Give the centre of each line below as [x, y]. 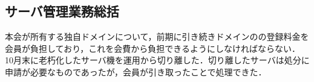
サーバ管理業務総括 [62, 11]
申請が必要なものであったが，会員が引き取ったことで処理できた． [136, 71]
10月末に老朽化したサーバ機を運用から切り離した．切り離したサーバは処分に [157, 60]
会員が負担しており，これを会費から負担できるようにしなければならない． [152, 48]
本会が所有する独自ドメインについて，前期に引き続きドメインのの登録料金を [157, 36]
